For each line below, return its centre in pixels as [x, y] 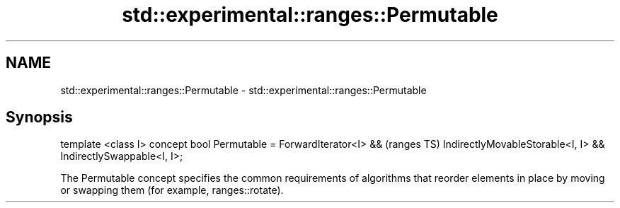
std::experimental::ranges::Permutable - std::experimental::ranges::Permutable [243, 90]
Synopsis [39, 117]
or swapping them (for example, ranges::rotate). [172, 190]
